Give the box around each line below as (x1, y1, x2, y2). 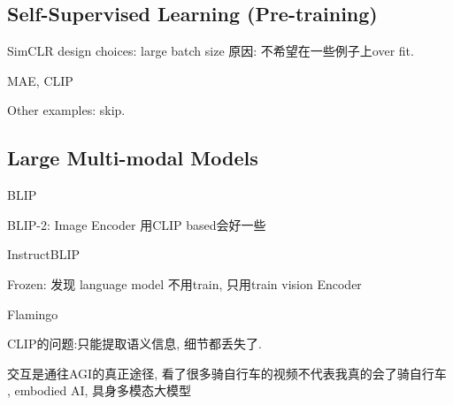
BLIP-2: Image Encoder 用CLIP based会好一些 (7, 215, 266, 233)
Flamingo (7, 304, 58, 323)
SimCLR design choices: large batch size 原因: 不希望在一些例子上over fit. (7, 42, 414, 60)
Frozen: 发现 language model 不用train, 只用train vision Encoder (7, 274, 362, 293)
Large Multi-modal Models (7, 144, 258, 172)
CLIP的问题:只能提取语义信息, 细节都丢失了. (7, 334, 262, 353)
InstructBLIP (7, 245, 80, 264)
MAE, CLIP (7, 71, 73, 89)
